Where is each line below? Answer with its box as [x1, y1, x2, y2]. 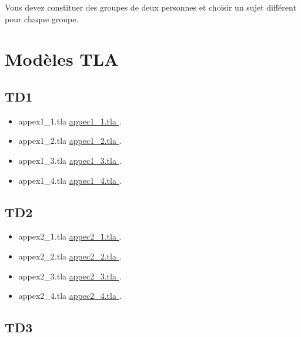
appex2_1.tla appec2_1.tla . [18, 230, 122, 242]
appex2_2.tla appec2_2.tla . [18, 250, 122, 262]
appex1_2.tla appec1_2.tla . [18, 134, 122, 147]
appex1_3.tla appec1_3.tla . [18, 154, 122, 166]
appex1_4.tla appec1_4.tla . [18, 174, 122, 186]
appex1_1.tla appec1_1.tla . [18, 114, 122, 127]
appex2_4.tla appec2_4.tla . [18, 289, 122, 302]
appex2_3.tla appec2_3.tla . [18, 269, 122, 282]
